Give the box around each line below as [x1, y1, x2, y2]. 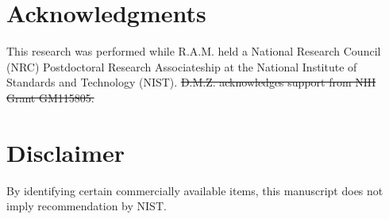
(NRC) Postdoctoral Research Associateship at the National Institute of [6, 58, 357, 75]
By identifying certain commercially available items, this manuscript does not [6, 182, 383, 198]
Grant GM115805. [6, 89, 94, 106]
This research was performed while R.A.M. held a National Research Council [6, 43, 381, 60]
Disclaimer [6, 136, 125, 168]
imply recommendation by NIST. [6, 198, 167, 214]
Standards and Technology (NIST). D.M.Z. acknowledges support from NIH [6, 74, 376, 90]
